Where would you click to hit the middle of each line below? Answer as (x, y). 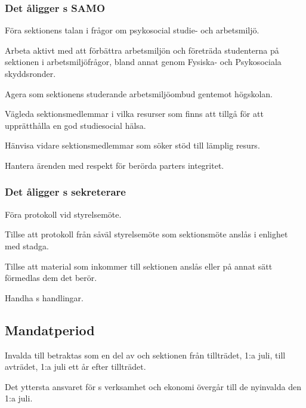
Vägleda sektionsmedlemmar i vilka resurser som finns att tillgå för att (134, 114)
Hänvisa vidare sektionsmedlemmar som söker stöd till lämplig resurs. (132, 145)
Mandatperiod (50, 330)
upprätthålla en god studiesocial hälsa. (75, 125)
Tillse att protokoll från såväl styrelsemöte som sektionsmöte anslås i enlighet (146, 234)
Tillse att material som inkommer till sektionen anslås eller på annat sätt (139, 266)
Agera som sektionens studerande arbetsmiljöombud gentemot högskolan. (139, 93)
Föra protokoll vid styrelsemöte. (63, 214)
